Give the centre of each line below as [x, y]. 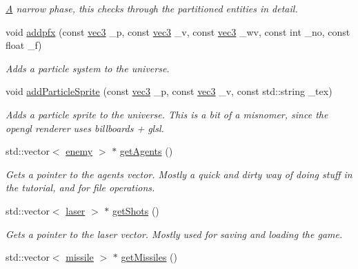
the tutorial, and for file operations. [80, 187]
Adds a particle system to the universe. [88, 68]
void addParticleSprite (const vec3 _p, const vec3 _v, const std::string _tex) [169, 91]
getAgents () [146, 151]
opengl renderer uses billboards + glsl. [85, 128]
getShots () [136, 210]
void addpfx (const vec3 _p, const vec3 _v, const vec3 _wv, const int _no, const [178, 31]
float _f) [24, 45]
